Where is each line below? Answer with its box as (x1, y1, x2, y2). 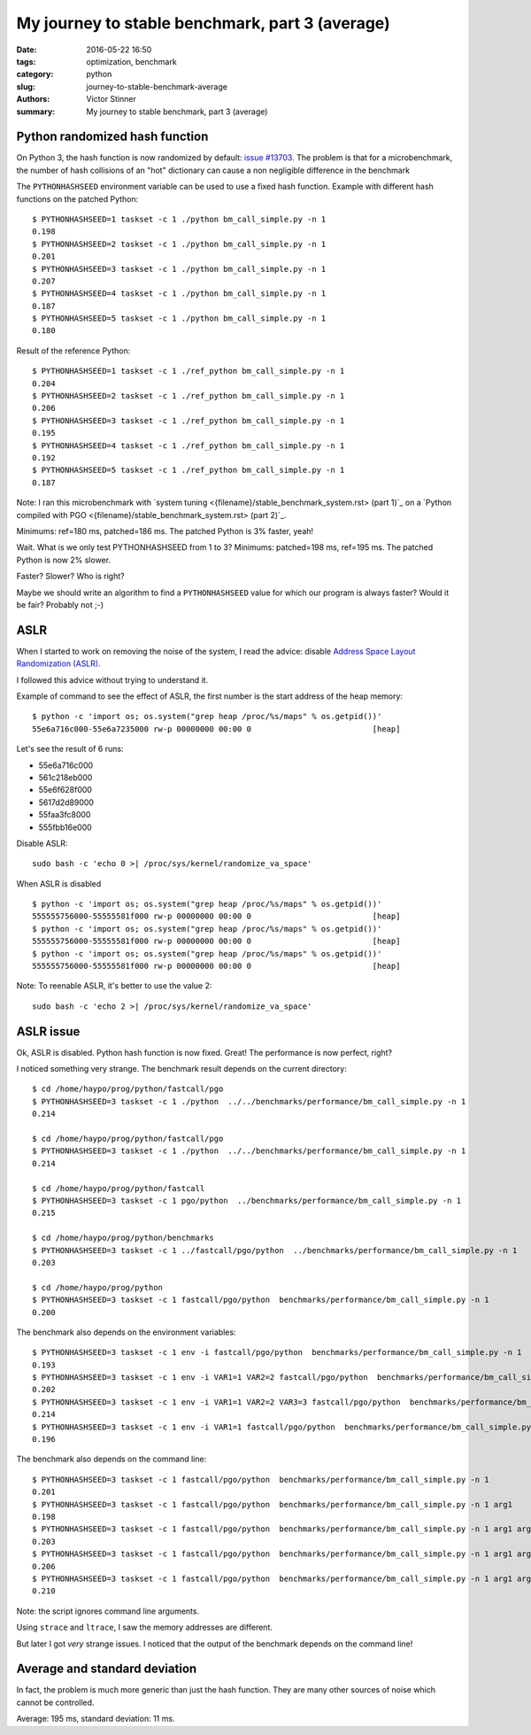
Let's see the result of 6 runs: (16, 744, 124, 755)
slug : (16, 81, 35, 92)
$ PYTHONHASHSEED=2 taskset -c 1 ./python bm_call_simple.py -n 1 (32, 239, 327, 249)
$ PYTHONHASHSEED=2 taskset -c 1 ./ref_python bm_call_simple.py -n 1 (32, 391, 345, 401)
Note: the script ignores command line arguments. (16, 1606, 199, 1616)
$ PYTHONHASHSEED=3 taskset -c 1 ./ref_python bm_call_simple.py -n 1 (32, 415, 345, 425)
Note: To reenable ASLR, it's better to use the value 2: (16, 980, 212, 991)
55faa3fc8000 (38, 809, 91, 820)
